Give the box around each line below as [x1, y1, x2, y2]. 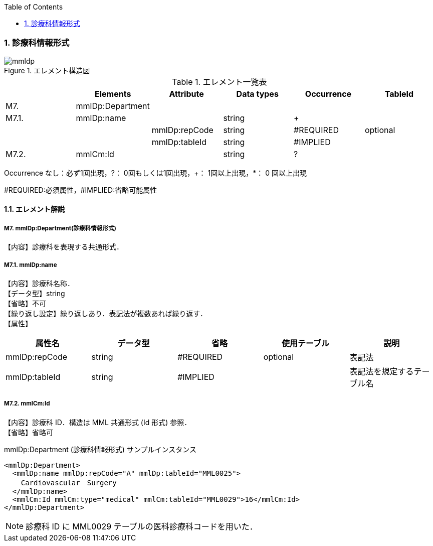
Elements [94, 88, 131, 99]
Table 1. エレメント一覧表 [172, 76, 267, 87]
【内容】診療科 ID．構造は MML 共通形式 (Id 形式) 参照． [4, 418, 191, 427]
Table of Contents [4, 3, 63, 11]
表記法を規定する [349, 366, 414, 376]
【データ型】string [4, 289, 65, 298]
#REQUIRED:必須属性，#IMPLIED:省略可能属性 [4, 185, 157, 194]
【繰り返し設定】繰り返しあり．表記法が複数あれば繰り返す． [4, 309, 207, 318]
